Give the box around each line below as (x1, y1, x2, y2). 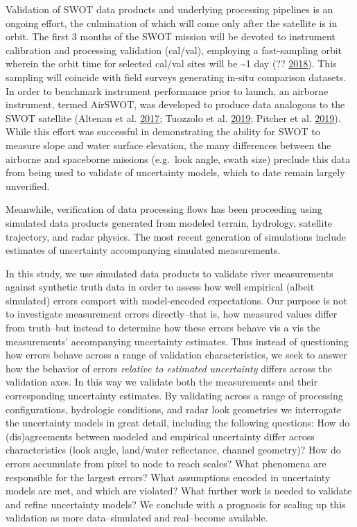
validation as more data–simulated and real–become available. (6, 510, 268, 525)
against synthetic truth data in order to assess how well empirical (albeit (6, 279, 315, 294)
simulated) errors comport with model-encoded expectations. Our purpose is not (6, 293, 347, 307)
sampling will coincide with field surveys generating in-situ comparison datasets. (6, 69, 347, 84)
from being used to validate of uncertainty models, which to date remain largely (6, 165, 345, 180)
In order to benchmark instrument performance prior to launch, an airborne (6, 83, 329, 98)
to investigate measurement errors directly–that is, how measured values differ (6, 306, 338, 321)
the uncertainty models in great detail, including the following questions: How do (6, 415, 350, 430)
